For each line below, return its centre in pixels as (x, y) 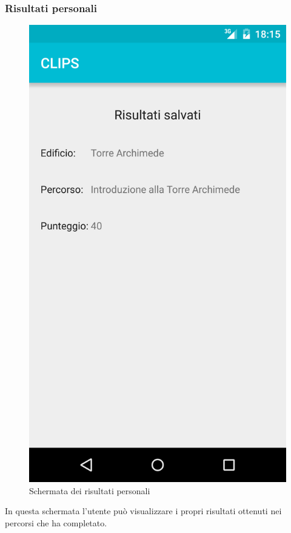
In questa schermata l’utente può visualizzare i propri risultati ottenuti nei (143, 511)
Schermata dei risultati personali (90, 490)
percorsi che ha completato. (56, 522)
